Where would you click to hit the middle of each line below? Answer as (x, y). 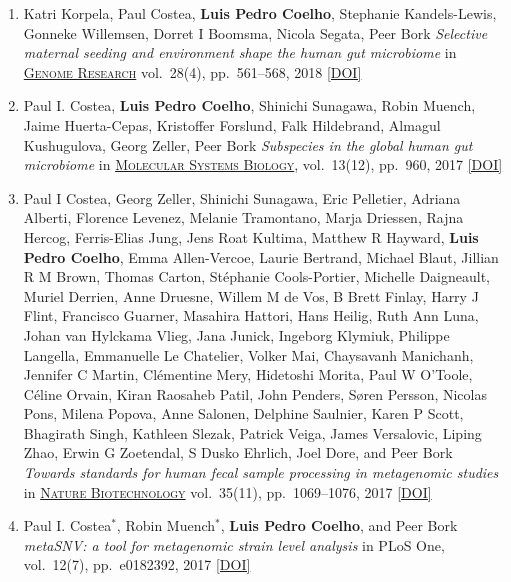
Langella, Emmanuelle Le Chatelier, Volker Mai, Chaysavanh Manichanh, (248, 354)
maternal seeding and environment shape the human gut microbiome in (240, 52)
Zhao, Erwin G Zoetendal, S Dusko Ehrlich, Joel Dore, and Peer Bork (238, 452)
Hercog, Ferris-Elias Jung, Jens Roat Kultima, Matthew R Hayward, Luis (251, 236)
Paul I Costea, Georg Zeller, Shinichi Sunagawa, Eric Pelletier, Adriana (242, 197)
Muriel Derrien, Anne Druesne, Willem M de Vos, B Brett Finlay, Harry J (251, 295)
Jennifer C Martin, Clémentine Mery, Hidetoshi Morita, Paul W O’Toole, (248, 374)
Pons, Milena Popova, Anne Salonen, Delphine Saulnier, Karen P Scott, (243, 413)
